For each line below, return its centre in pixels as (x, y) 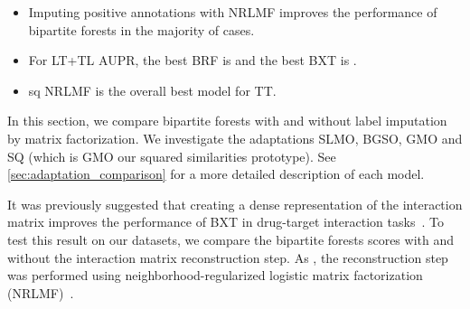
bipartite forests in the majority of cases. (141, 29)
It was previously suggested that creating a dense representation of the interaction (235, 204)
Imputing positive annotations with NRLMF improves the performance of (233, 12)
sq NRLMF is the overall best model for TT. (152, 90)
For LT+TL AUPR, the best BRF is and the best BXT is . (193, 60)
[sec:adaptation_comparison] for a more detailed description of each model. (216, 174)
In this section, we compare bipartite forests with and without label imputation (227, 121)
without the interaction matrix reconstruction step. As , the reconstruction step (228, 257)
